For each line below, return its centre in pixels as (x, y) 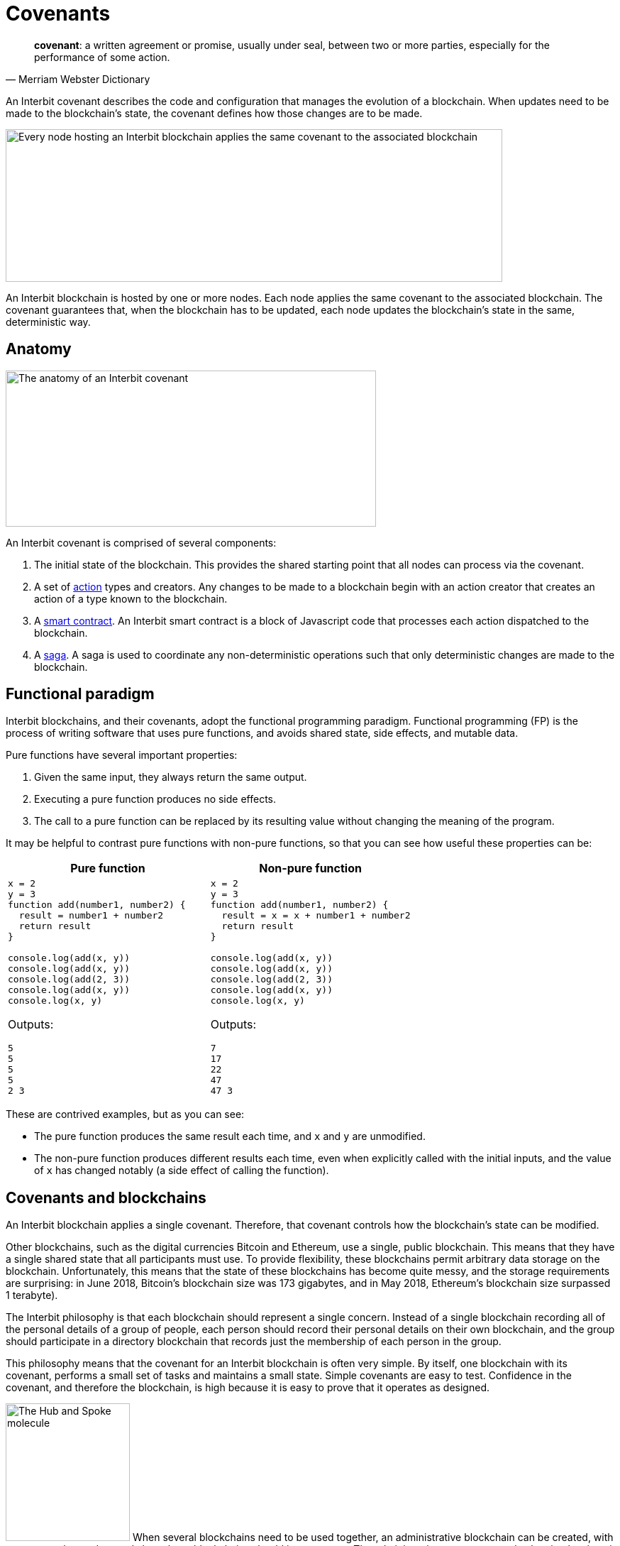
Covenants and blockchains (106, 1197)
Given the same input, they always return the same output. (171, 777)
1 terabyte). (32, 1295)
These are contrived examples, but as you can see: (125, 1114)
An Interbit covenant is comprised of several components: (141, 542)
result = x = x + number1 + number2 (316, 916)
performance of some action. (102, 57)
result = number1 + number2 (91, 916)
